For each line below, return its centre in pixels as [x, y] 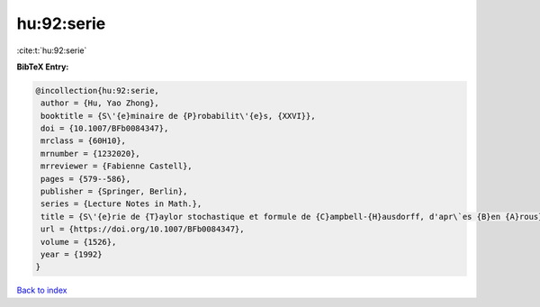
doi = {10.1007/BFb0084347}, [105, 129]
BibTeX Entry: [43, 67]
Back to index [42, 290]
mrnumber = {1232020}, [91, 153]
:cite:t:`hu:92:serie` [52, 50]
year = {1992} [72, 254]
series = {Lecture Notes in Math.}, [121, 204]
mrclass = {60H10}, [83, 141]
